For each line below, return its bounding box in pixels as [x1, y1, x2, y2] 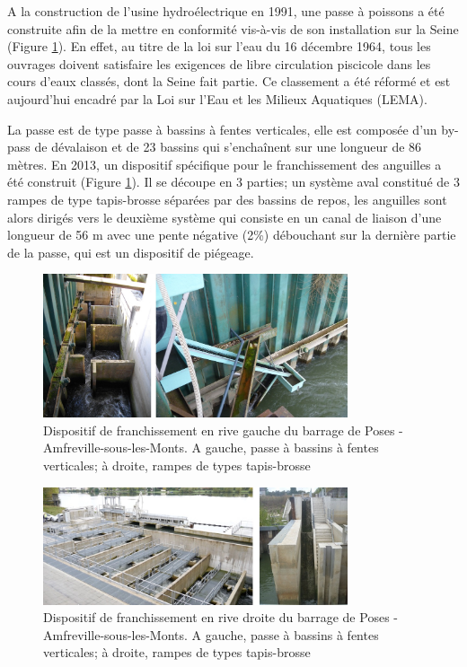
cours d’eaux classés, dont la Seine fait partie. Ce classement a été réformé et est [7, 72, 451, 91]
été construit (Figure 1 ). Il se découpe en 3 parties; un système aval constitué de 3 [7, 172, 460, 191]
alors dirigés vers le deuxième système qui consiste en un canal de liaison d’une [7, 207, 442, 226]
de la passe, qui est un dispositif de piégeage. [7, 242, 254, 261]
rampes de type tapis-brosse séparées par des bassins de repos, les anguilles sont [7, 189, 447, 208]
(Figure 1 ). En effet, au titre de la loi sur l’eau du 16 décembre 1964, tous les [7, 37, 431, 56]
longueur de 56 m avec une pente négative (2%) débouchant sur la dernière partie [7, 225, 456, 244]
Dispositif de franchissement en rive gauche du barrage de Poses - [43, 420, 403, 439]
